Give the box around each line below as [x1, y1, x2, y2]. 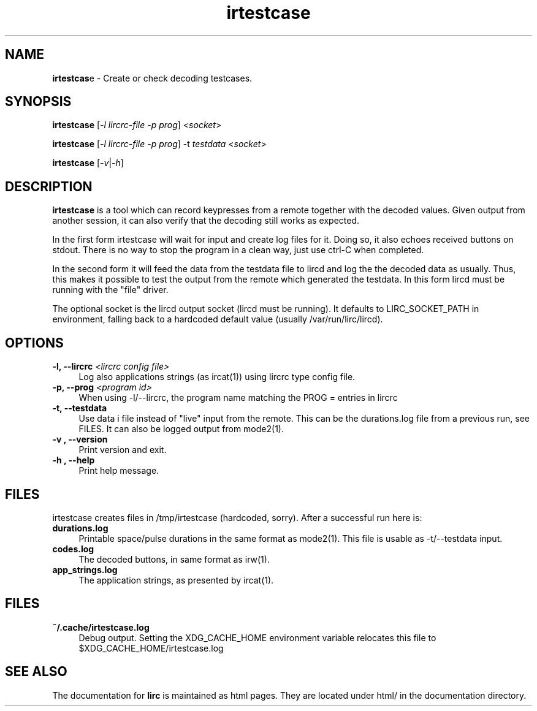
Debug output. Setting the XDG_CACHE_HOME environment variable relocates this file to [78, 632, 436, 643]
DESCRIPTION [5, 178, 93, 194]
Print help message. [78, 465, 159, 476]
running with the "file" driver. [52, 284, 169, 295]
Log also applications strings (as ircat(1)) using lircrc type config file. [78, 371, 356, 382]
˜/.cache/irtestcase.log [52, 622, 150, 633]
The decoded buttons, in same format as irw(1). [78, 553, 270, 565]
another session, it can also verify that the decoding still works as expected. [52, 215, 360, 226]
